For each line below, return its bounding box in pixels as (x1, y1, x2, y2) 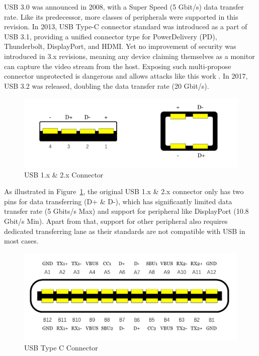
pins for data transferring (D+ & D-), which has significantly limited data (4, 196, 232, 206)
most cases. (4, 235, 39, 246)
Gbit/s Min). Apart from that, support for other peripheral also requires (4, 215, 228, 226)
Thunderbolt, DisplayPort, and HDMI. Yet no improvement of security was (4, 41, 236, 51)
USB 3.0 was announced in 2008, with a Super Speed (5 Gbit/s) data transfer (4, 2, 244, 12)
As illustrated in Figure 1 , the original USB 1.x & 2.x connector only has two (4, 186, 244, 197)
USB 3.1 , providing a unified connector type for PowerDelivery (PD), (4, 31, 217, 41)
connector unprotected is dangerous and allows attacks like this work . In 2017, (4, 71, 248, 81)
